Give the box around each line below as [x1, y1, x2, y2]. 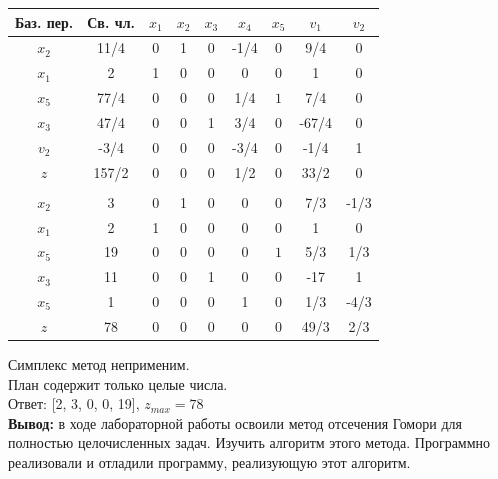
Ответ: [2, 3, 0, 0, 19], [8, 393, 140, 414]
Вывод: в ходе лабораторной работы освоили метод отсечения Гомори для [8, 412, 462, 433]
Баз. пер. [15, 11, 74, 32]
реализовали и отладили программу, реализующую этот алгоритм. [8, 451, 411, 472]
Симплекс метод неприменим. [8, 353, 190, 374]
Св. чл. [87, 11, 135, 32]
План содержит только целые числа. [8, 373, 228, 394]
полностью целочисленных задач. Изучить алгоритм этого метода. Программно [8, 432, 491, 453]
